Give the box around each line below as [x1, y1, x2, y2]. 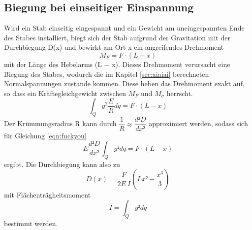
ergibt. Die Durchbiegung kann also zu [4, 159, 120, 169]
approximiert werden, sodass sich [149, 118, 248, 129]
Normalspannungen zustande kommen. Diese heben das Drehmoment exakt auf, [4, 78, 245, 89]
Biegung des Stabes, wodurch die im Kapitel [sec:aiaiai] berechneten [4, 68, 209, 79]
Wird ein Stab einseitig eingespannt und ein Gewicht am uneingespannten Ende [4, 23, 245, 33]
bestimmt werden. [4, 218, 58, 228]
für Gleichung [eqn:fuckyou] [4, 131, 87, 141]
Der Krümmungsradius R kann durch [4, 118, 117, 129]
